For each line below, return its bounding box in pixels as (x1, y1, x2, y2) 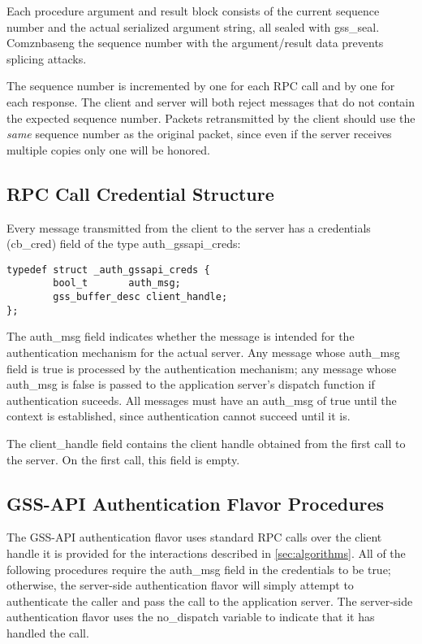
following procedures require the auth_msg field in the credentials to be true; (6, 560, 391, 577)
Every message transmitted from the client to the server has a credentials (6, 219, 371, 236)
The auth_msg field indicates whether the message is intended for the (6, 328, 355, 345)
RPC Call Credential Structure (6, 181, 274, 206)
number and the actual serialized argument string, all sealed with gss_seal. (6, 18, 380, 35)
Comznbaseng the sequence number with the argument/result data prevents (6, 34, 384, 51)
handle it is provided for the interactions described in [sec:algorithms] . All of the (6, 544, 406, 561)
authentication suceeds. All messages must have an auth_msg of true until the (6, 391, 397, 408)
